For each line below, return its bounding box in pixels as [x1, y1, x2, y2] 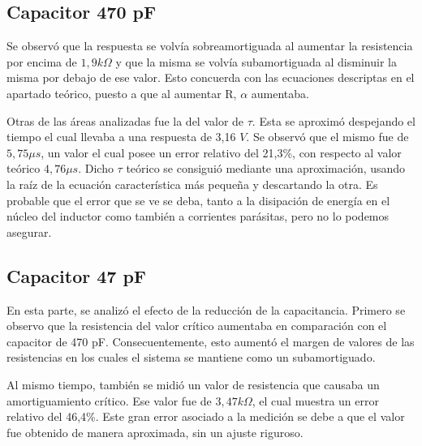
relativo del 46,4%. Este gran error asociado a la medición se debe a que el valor [6, 408, 405, 425]
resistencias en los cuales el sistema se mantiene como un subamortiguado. [6, 349, 376, 366]
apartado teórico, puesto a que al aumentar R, [6, 84, 237, 101]
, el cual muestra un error [252, 392, 379, 409]
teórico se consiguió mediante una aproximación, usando [126, 160, 406, 177]
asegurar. [6, 223, 52, 240]
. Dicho [78, 160, 114, 177]
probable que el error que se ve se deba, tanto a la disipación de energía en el [6, 191, 390, 208]
